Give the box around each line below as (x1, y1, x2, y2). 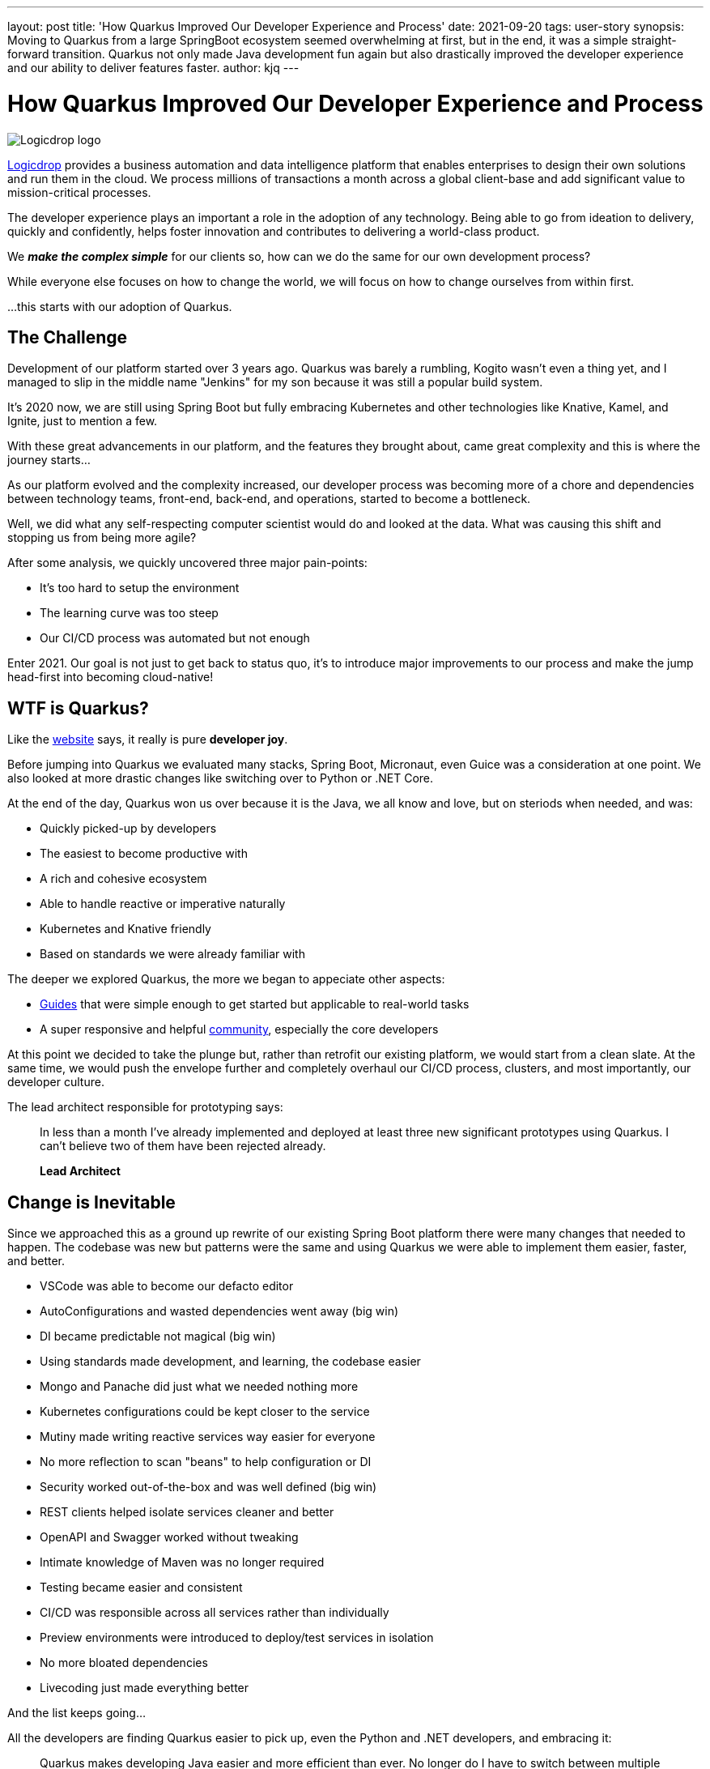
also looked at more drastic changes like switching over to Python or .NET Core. (7, 771, 434, 786)
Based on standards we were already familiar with (40, 947, 305, 961)
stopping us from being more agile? (7, 531, 197, 545)
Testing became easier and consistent (40, 1580, 243, 1595)
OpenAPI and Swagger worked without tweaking (40, 1530, 299, 1545)
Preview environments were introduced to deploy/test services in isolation (40, 1630, 434, 1645)
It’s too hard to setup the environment (40, 581, 240, 595)
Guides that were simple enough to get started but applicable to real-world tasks (40, 997, 470, 1012)
